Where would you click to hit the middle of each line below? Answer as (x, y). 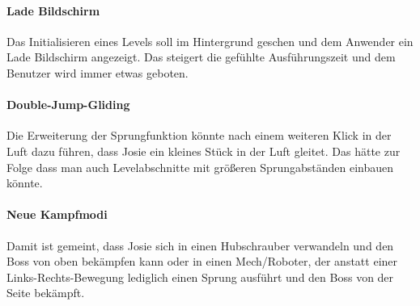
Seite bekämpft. (46, 293)
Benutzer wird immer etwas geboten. (98, 72)
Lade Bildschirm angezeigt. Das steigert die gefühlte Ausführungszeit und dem (201, 57)
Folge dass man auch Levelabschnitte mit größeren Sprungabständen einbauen (200, 167)
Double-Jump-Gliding (68, 105)
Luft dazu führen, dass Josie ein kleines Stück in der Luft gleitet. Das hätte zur (204, 151)
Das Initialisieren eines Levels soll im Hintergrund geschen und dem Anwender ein (210, 41)
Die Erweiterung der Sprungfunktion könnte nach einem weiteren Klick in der (199, 135)
